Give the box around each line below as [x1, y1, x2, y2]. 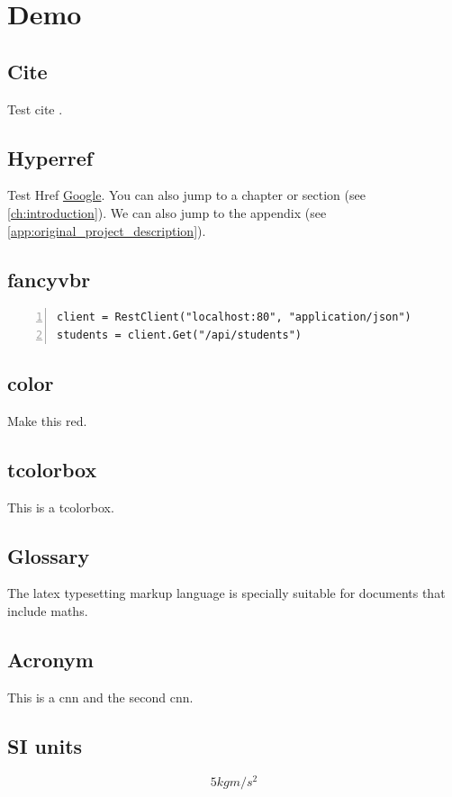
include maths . [7, 601, 88, 620]
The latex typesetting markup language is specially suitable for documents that [7, 584, 446, 602]
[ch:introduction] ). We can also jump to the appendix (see [7, 203, 327, 222]
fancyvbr [7, 265, 91, 293]
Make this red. [7, 411, 87, 430]
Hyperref [7, 143, 94, 171]
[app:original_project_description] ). [7, 221, 206, 240]
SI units [7, 731, 83, 759]
